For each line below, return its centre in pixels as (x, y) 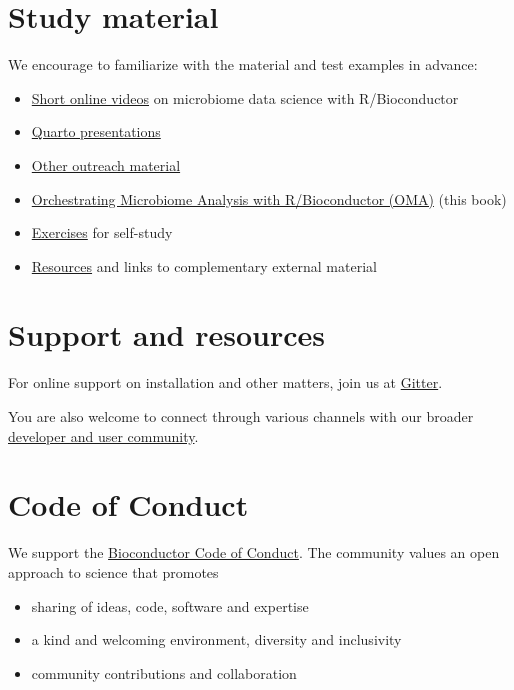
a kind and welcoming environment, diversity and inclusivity (216, 639)
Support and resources (167, 334)
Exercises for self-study (102, 232)
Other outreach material (106, 164)
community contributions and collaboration (164, 672)
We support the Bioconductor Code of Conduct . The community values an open (254, 552)
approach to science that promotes (113, 571)
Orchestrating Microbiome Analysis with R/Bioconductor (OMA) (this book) (269, 198)
